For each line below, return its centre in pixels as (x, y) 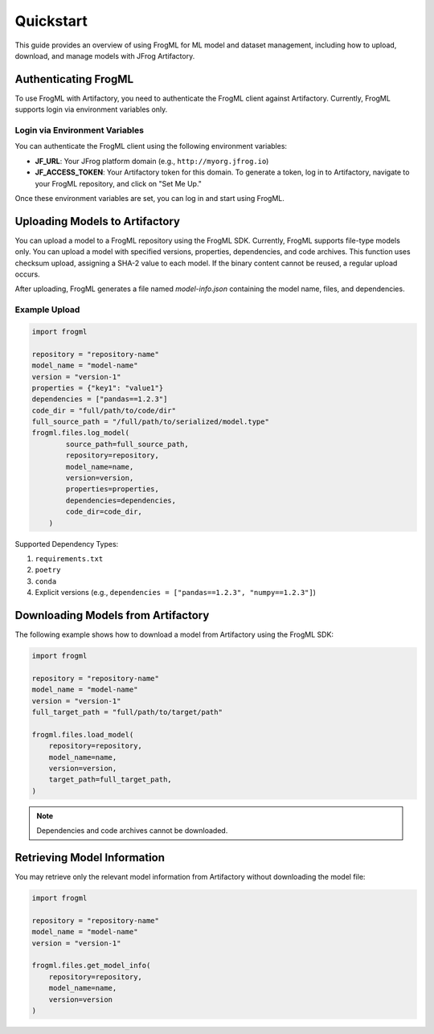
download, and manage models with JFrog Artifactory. (105, 55)
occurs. (27, 274)
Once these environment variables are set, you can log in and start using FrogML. (150, 198)
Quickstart (51, 21)
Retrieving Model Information (90, 858)
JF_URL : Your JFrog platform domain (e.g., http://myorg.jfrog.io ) (152, 161)
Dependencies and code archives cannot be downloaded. (132, 831)
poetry (48, 570)
